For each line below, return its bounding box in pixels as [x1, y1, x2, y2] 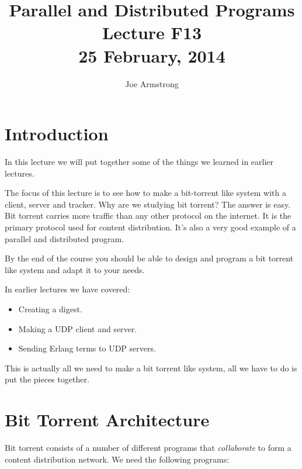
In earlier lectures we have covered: [5, 283, 130, 295]
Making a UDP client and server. [18, 322, 137, 334]
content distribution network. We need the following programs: [5, 453, 230, 465]
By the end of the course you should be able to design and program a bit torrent [5, 252, 294, 264]
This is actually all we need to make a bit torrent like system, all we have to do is [5, 361, 297, 374]
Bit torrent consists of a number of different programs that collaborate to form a [5, 442, 291, 454]
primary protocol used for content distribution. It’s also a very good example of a [5, 221, 296, 233]
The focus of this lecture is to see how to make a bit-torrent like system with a [5, 187, 286, 199]
